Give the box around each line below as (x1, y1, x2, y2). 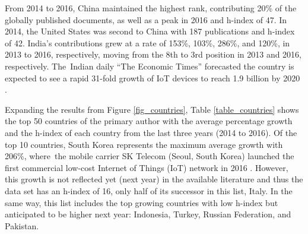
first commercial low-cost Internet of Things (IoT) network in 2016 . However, (5, 161, 288, 173)
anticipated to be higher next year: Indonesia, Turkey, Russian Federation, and (5, 208, 291, 220)
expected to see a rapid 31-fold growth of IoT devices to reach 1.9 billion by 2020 (5, 71, 300, 84)
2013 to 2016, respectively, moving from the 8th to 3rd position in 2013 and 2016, (5, 48, 302, 61)
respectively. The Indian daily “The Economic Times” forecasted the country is (5, 59, 294, 72)
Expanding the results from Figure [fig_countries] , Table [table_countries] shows (5, 103, 299, 115)
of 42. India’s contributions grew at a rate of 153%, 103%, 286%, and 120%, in (5, 36, 290, 49)
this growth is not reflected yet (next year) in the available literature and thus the (5, 173, 303, 185)
